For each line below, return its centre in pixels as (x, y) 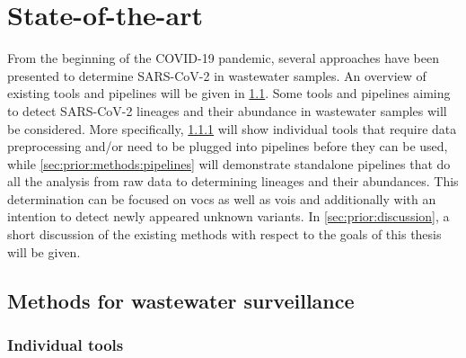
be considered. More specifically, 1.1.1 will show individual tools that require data (232, 128)
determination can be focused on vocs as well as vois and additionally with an (222, 198)
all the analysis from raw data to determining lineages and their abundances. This (233, 181)
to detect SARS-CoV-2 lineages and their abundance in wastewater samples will (227, 110)
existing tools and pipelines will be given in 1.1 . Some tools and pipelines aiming (229, 93)
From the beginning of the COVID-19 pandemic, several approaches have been (223, 58)
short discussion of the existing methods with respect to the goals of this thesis (224, 234)
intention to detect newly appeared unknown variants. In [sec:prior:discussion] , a (229, 216)
